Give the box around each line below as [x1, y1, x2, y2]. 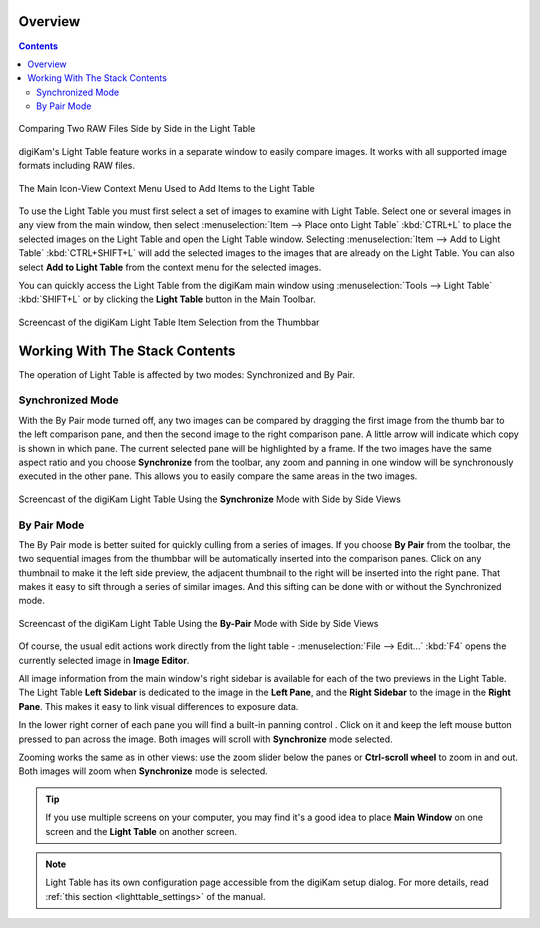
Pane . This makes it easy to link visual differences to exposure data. [18, 700, 299, 712]
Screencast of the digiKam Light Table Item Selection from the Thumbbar [18, 316, 320, 328]
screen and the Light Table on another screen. [45, 825, 238, 837]
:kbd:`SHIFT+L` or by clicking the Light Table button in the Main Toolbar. [18, 293, 317, 305]
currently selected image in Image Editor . [18, 654, 190, 666]
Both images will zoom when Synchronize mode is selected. [18, 765, 269, 777]
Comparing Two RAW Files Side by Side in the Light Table [18, 123, 256, 135]
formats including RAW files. [18, 160, 135, 172]
